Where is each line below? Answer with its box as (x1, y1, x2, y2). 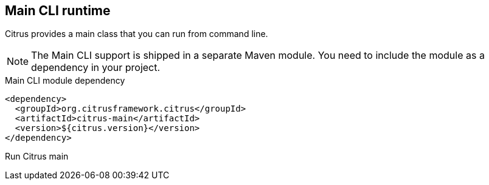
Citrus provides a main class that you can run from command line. (5, 29, 268, 39)
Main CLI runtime (5, 3, 111, 18)
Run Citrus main (5, 151, 69, 162)
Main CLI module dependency (5, 75, 125, 86)
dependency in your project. (31, 61, 161, 74)
